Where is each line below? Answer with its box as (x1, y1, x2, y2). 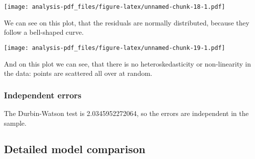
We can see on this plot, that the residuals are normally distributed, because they (4, 17, 250, 27)
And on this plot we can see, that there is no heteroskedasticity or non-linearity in (4, 58, 251, 68)
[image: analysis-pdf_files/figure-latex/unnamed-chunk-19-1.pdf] (4, 44, 226, 51)
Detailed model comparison (4, 141, 146, 157)
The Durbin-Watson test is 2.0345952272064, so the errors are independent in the (4, 108, 249, 118)
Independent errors (4, 89, 82, 101)
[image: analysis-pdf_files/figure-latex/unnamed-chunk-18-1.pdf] (4, 3, 226, 10)
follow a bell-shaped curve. (4, 27, 84, 37)
